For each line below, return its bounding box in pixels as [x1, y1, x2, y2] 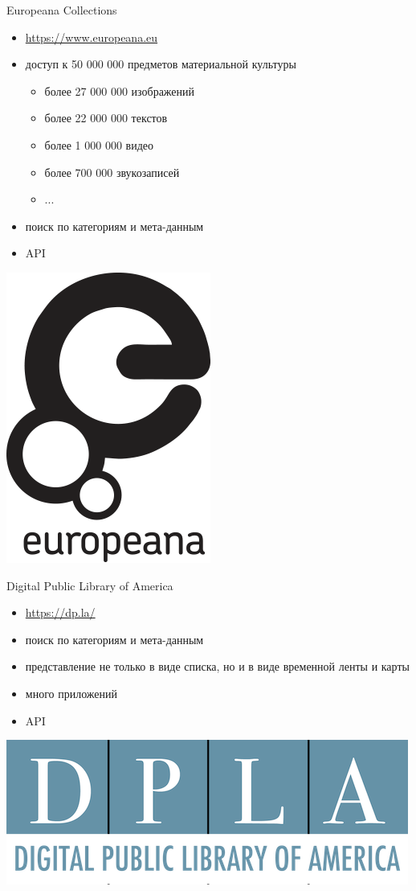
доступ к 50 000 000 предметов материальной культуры [25, 55, 296, 72]
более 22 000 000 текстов [44, 109, 168, 126]
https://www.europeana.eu [25, 28, 158, 45]
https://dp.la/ [25, 604, 96, 621]
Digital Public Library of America [6, 577, 173, 593]
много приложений [25, 684, 118, 701]
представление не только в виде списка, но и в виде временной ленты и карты [25, 658, 410, 675]
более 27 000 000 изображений [44, 82, 195, 99]
